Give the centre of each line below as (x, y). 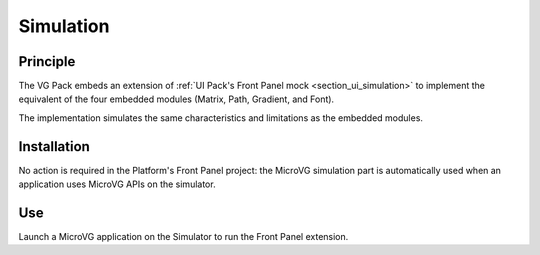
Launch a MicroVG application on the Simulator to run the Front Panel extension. (183, 237)
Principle (47, 61)
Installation (54, 146)
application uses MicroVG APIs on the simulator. (117, 184)
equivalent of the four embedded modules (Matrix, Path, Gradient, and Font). (176, 99)
